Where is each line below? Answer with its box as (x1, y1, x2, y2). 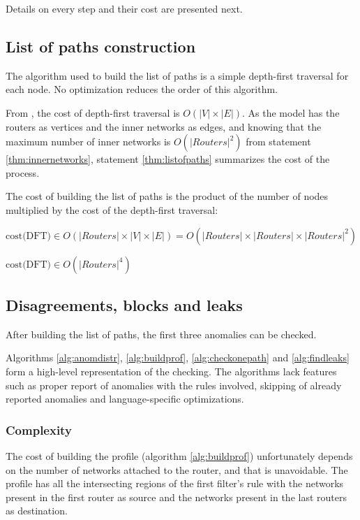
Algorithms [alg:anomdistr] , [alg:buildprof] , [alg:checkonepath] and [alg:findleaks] (6, 350, 350, 365)
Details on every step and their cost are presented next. (6, 1, 243, 15)
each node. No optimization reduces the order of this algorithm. (6, 82, 278, 96)
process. (6, 165, 40, 180)
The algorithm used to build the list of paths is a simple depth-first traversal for (6, 68, 349, 82)
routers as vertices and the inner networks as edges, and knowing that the (6, 119, 322, 133)
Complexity (6, 421, 72, 438)
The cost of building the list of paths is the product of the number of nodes (6, 189, 329, 203)
